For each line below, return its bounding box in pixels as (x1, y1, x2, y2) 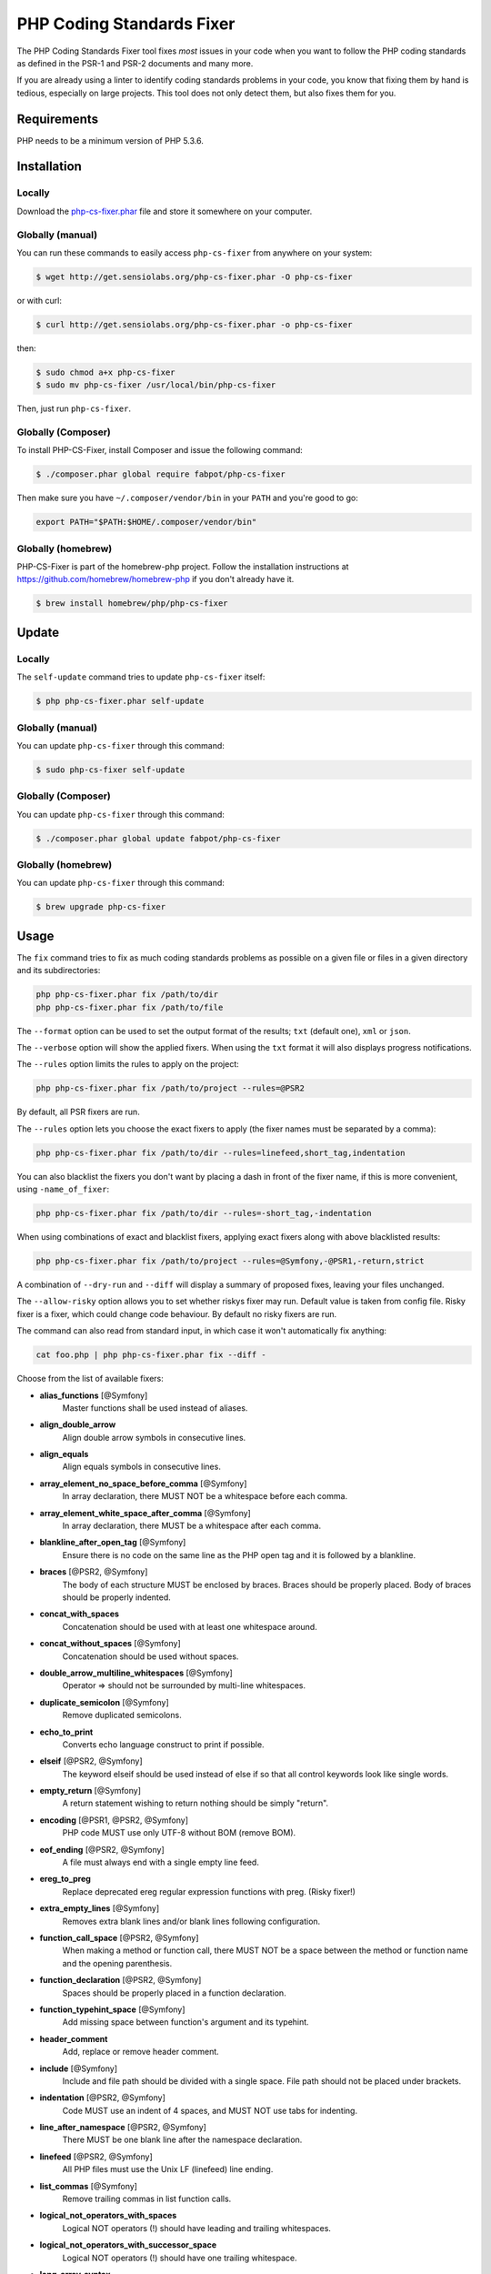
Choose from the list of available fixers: (16, 1373, 164, 1384)
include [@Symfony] (39, 2063, 118, 2074)
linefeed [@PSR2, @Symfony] (39, 2151, 154, 2162)
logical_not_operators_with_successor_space (39, 2239, 217, 2250)
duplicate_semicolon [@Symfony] (39, 1696, 170, 1707)
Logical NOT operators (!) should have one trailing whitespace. (62, 2252, 297, 2263)
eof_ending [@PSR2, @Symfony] (39, 1844, 165, 1855)
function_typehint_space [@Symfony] (39, 2004, 185, 2015)
